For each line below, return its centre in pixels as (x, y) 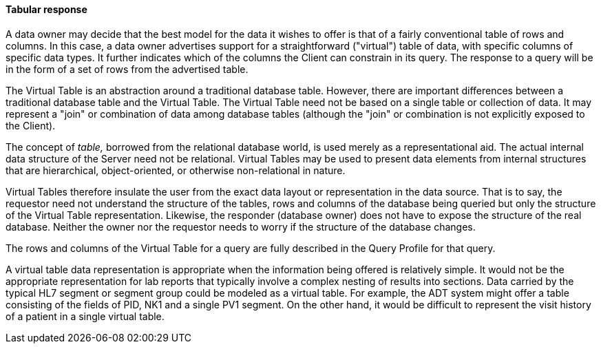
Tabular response (46, 9)
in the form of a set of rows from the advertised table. (127, 69)
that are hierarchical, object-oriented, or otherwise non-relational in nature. (176, 170)
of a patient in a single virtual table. (85, 316)
